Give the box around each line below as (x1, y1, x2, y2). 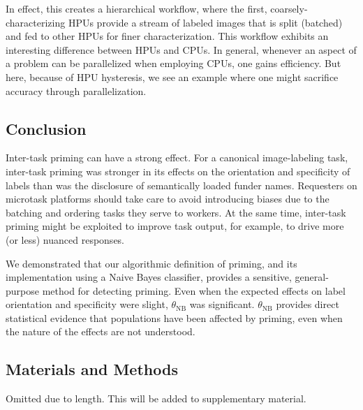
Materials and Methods (6, 358, 178, 380)
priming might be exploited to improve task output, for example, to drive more (6, 219, 344, 233)
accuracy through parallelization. (6, 83, 147, 98)
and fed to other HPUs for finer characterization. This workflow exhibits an (6, 29, 329, 43)
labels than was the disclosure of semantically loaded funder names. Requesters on (6, 177, 357, 192)
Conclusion (6, 117, 87, 139)
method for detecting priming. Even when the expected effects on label (42, 283, 346, 298)
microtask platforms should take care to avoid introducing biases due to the (6, 191, 329, 206)
